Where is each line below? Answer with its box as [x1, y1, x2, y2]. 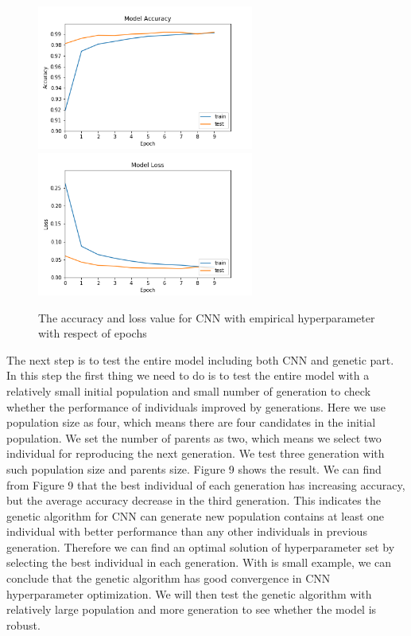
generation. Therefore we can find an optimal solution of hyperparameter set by [6, 538, 395, 555]
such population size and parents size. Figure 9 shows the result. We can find [6, 460, 382, 477]
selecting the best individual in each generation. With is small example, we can [6, 554, 392, 571]
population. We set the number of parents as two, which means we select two [6, 429, 382, 446]
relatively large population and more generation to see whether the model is [6, 601, 377, 618]
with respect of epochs [38, 325, 147, 341]
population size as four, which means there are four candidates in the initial [6, 414, 376, 431]
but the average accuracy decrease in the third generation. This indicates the [6, 492, 381, 509]
